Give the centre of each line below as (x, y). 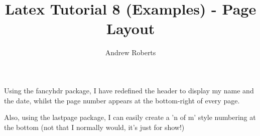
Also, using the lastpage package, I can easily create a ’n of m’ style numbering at (130, 117)
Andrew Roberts (131, 52)
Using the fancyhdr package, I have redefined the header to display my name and (129, 90)
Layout (131, 28)
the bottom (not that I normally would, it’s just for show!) (94, 127)
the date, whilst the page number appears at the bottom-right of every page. (122, 100)
